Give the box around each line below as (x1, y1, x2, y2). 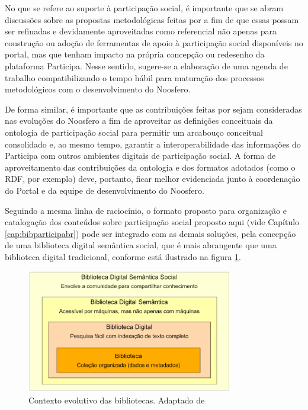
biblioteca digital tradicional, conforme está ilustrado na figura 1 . (5, 250, 241, 262)
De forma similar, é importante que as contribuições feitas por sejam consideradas (5, 102, 302, 115)
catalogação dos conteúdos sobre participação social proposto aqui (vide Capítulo (5, 216, 300, 228)
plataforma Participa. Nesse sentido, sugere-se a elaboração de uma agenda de (5, 59, 288, 72)
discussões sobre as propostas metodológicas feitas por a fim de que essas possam (5, 13, 299, 25)
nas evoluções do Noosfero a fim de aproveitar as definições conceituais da (5, 114, 273, 127)
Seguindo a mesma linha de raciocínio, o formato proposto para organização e (5, 204, 287, 216)
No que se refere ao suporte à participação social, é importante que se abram (5, 2, 284, 14)
